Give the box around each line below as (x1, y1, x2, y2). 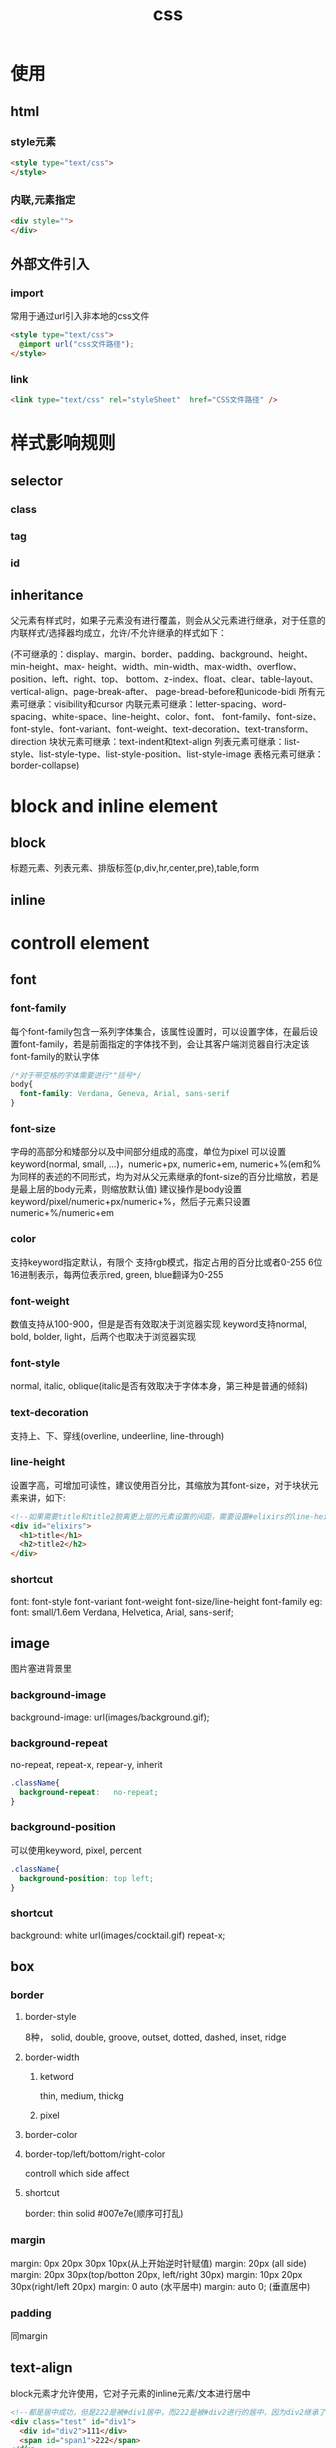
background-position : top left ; (19, 1873, 155, 1883)
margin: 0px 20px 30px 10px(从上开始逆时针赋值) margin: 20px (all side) (10, 2257, 307, 2269)
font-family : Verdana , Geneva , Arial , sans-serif (19, 1089, 230, 1099)
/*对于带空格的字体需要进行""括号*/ (10, 1070, 142, 1080)
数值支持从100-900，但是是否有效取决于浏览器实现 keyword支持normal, (10, 1318, 308, 1330)
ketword (39, 2071, 75, 2083)
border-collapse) (10, 759, 80, 772)
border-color (24, 2129, 78, 2141)
